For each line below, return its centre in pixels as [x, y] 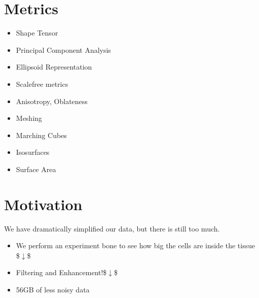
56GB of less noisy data [53, 289]
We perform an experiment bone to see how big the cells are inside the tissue [136, 245]
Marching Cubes [41, 135]
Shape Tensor [37, 33]
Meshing [29, 118]
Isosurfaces [33, 152]
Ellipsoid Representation [54, 67]
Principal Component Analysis [63, 49]
